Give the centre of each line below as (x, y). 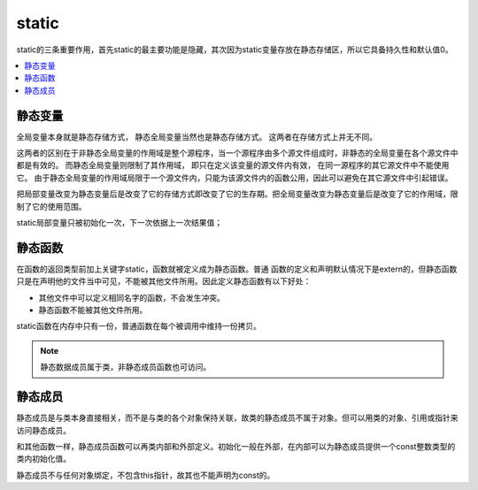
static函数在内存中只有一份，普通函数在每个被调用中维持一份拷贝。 (139, 326)
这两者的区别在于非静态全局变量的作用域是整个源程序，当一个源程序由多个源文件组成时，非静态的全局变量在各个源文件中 (237, 153)
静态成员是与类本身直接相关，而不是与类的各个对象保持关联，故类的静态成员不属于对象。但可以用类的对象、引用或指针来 (237, 418)
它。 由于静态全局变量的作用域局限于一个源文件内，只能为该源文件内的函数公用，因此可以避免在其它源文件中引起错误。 (235, 178)
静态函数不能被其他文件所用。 (93, 310)
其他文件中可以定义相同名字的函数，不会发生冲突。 (131, 297)
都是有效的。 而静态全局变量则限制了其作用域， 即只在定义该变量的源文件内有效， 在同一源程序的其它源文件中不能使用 (233, 165)
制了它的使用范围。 (51, 206)
